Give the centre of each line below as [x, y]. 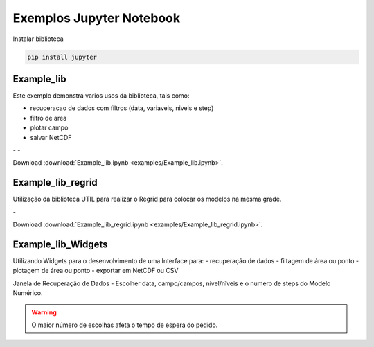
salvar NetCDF [51, 137]
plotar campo [49, 127]
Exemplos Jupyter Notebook [97, 18]
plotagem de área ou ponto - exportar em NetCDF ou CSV [96, 271]
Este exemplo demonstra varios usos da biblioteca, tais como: [101, 96]
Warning [44, 312]
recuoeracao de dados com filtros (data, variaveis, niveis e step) [122, 108]
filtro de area [48, 118]
